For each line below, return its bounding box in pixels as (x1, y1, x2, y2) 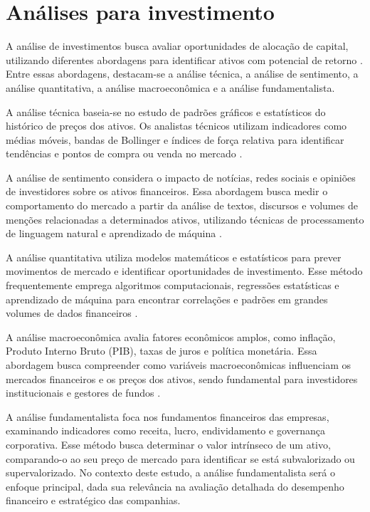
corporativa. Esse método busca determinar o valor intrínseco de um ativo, (6, 437, 331, 451)
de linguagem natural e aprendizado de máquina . (6, 226, 222, 241)
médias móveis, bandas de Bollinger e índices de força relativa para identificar (6, 132, 344, 147)
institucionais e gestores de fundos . (6, 385, 161, 400)
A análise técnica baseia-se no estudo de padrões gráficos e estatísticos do (6, 104, 326, 119)
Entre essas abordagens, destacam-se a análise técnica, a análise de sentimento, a (6, 66, 359, 81)
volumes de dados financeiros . (6, 305, 138, 320)
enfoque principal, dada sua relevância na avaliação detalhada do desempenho (6, 479, 344, 493)
